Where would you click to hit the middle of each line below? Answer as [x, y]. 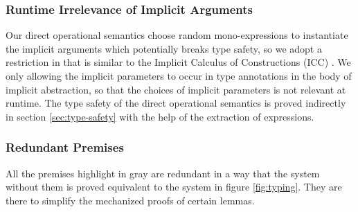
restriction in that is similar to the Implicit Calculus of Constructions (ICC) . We [178, 62]
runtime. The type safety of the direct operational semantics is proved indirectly [176, 103]
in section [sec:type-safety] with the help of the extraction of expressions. [160, 116]
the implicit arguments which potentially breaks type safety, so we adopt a [164, 48]
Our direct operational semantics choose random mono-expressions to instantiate [177, 35]
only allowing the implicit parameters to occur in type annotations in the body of [179, 76]
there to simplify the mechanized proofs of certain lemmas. [130, 200]
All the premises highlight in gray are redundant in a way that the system [163, 173]
